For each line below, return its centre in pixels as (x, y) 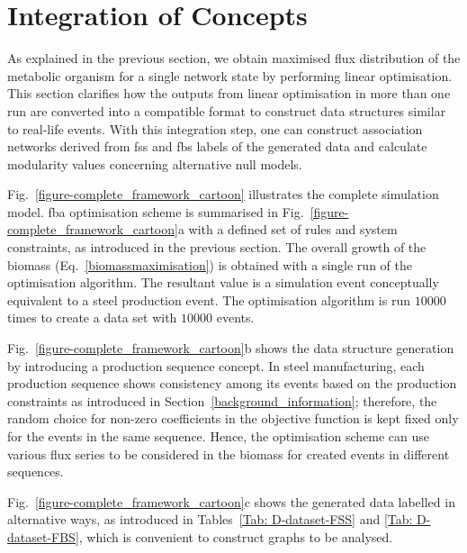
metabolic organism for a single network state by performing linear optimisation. (230, 75)
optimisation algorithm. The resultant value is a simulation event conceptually (223, 282)
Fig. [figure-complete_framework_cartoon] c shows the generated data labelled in (231, 501)
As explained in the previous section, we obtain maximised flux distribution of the (234, 58)
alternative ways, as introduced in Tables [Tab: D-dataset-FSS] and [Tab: (210, 519)
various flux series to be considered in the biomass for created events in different (229, 453)
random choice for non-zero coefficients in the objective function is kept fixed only (233, 418)
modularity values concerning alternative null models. (155, 163)
